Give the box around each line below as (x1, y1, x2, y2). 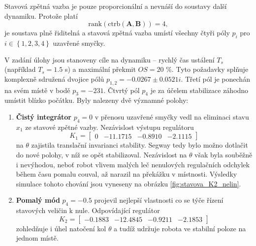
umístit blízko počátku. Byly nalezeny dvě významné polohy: (4, 95, 189, 105)
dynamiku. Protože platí (4, 10, 78, 21)
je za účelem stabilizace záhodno (150, 85, 249, 95)
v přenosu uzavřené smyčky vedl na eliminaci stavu (95, 111, 249, 122)
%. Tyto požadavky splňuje (166, 64, 249, 74)
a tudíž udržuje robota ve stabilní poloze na (114, 223, 246, 233)
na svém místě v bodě (4, 85, 70, 95)
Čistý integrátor (16, 111, 71, 122)
